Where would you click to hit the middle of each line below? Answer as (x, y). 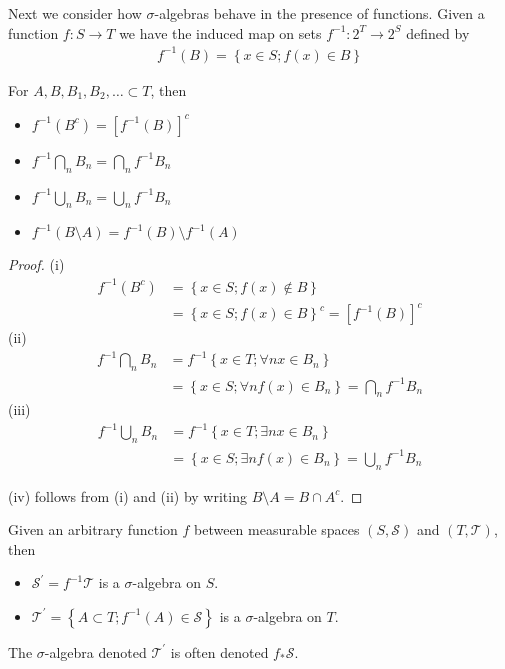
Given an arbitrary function (93, 529)
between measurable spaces (277, 529)
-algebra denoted (95, 651)
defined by (438, 32)
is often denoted (219, 651)
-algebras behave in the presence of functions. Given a (319, 13)
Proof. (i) (36, 264)
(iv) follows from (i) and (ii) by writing (127, 495)
